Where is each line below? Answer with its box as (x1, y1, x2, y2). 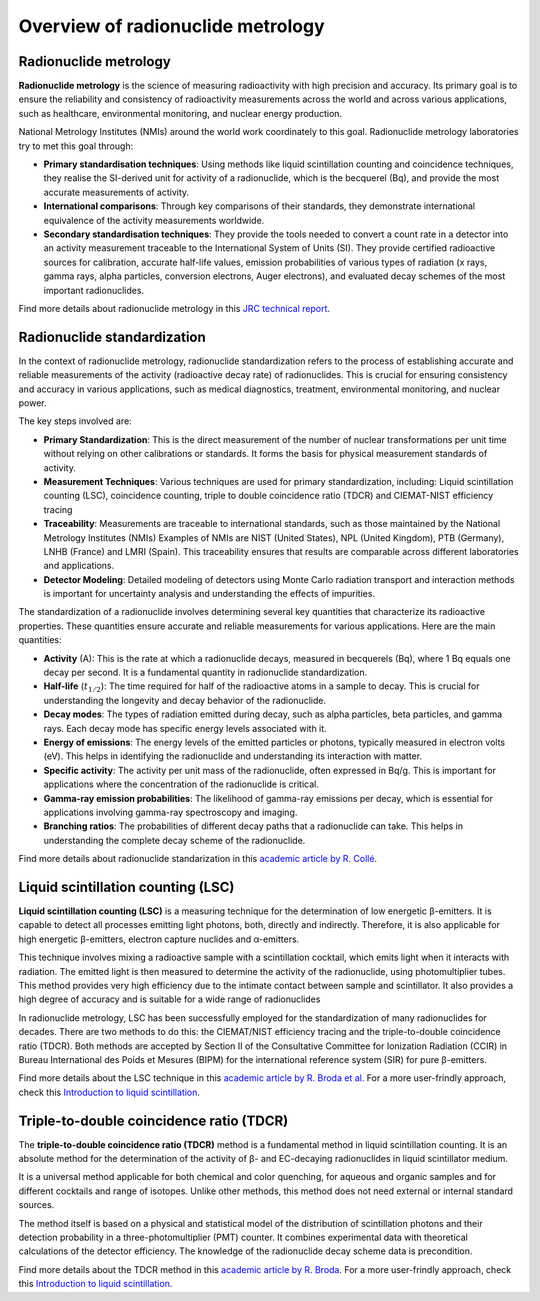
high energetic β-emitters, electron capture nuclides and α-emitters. (18, 933, 300, 945)
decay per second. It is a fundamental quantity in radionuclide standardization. (43, 666, 368, 679)
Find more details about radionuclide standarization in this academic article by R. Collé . (18, 853, 378, 865)
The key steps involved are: (18, 415, 132, 427)
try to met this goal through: (18, 140, 134, 152)
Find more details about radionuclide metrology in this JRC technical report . (18, 302, 330, 314)
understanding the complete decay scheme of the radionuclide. (43, 834, 306, 846)
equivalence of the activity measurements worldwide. (43, 214, 265, 226)
